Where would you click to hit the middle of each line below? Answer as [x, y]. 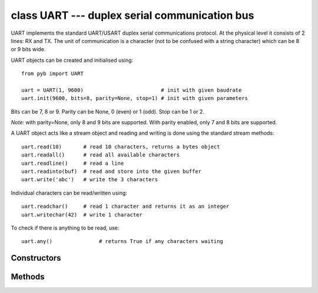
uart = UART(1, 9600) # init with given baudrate [132, 90]
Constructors [36, 258]
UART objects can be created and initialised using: [72, 60]
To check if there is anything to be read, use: [65, 228]
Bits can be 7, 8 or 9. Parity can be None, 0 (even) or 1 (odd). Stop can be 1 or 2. [107, 111]
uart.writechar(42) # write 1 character [82, 214]
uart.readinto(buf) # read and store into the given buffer [111, 172]
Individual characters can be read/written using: [69, 193]
